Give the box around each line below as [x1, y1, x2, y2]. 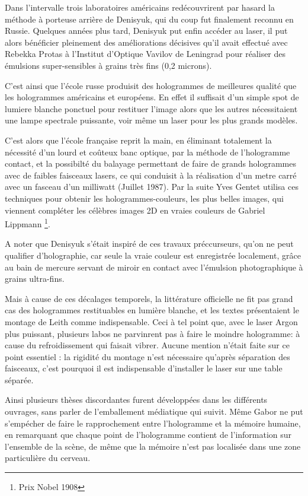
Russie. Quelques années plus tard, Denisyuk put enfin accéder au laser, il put [5, 24, 288, 37]
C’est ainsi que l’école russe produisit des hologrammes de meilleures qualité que [5, 79, 297, 91]
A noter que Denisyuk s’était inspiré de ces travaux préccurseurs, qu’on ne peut [5, 237, 294, 250]
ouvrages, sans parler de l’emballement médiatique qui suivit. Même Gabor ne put [5, 405, 303, 418]
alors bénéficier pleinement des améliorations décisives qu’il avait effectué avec [5, 36, 288, 48]
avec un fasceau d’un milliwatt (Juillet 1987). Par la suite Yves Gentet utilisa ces [5, 180, 299, 193]
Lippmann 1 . [5, 216, 50, 230]
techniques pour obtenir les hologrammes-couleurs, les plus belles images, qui [5, 192, 284, 204]
